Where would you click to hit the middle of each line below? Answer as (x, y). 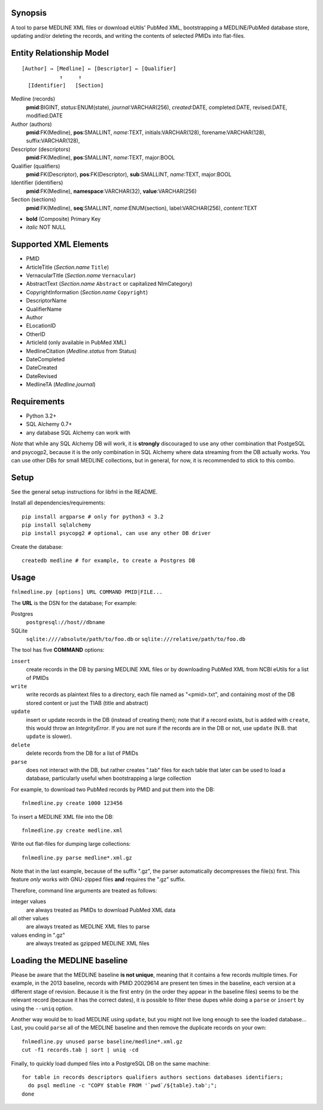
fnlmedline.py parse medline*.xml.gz (77, 858)
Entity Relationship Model (60, 53)
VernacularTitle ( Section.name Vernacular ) (81, 276)
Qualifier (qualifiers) (36, 166)
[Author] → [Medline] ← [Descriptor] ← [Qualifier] (99, 69)
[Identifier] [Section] (66, 86)
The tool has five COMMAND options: (58, 650)
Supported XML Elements (60, 245)
